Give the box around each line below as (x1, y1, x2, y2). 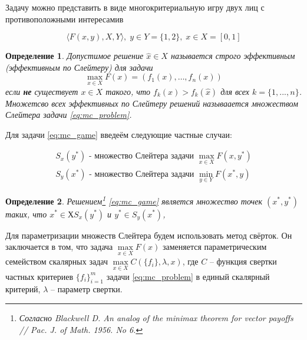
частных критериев (5, 270, 74, 282)
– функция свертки (209, 255, 277, 268)
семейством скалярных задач (5, 255, 108, 268)
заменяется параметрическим (162, 240, 267, 253)
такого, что (105, 85, 151, 97)
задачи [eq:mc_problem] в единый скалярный (106, 270, 270, 282)
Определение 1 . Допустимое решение (5, 49, 144, 62)
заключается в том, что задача (5, 240, 113, 253)
